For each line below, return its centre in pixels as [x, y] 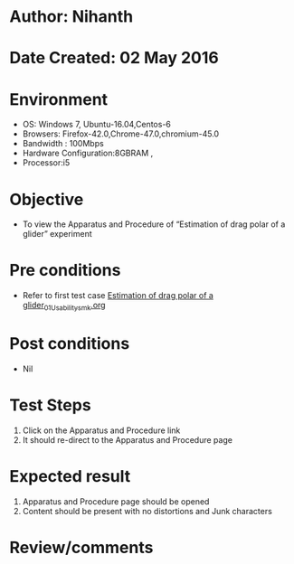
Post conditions [70, 344]
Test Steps [51, 405]
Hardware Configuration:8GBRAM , [88, 153]
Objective [47, 199]
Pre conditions [65, 271]
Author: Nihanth [71, 17]
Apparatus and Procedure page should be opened [116, 501]
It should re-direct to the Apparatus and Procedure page [128, 439]
